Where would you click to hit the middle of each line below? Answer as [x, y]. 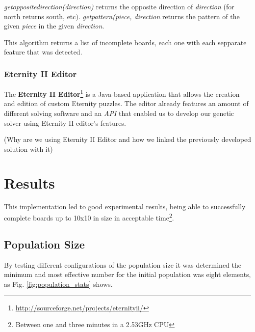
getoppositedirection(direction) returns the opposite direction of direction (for [119, 6]
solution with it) [28, 149]
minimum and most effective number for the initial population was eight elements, [127, 274]
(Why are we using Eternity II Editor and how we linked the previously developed [127, 139]
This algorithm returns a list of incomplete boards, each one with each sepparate [125, 42]
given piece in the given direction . [54, 26]
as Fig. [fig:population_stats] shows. [58, 284]
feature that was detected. [43, 52]
